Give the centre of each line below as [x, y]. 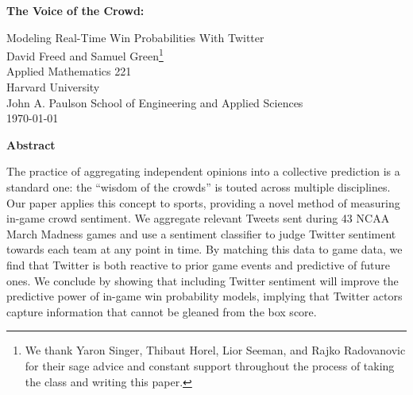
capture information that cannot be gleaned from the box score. [162, 311]
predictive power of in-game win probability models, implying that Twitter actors [205, 296]
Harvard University [53, 87]
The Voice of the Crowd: [75, 10]
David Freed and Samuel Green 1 [85, 54]
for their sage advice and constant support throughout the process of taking [210, 365]
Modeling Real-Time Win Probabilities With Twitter [135, 37]
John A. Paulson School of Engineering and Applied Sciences [155, 102]
